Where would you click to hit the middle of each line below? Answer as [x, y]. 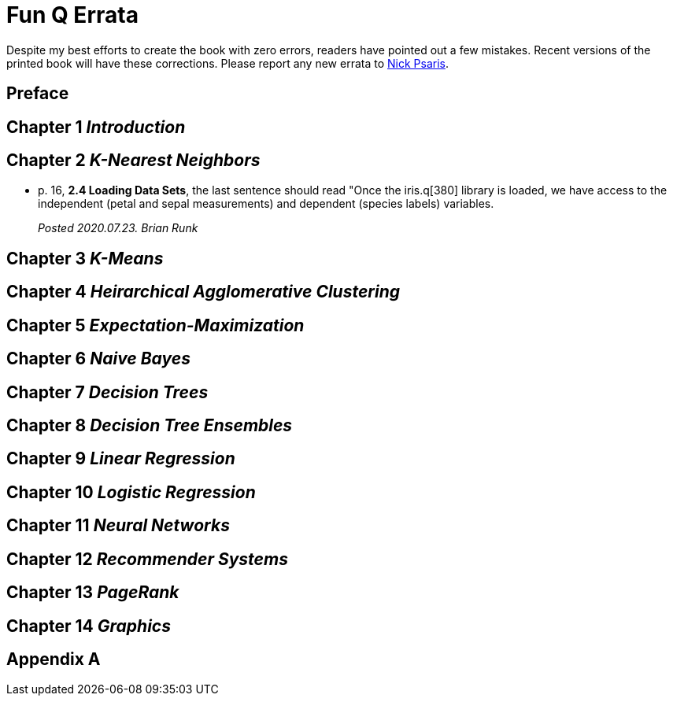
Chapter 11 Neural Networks [118, 526]
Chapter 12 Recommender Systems [147, 559]
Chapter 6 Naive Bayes [98, 359]
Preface [38, 94]
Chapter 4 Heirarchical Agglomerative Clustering [203, 292]
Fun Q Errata [72, 15]
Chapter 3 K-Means [85, 258]
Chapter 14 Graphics [89, 626]
